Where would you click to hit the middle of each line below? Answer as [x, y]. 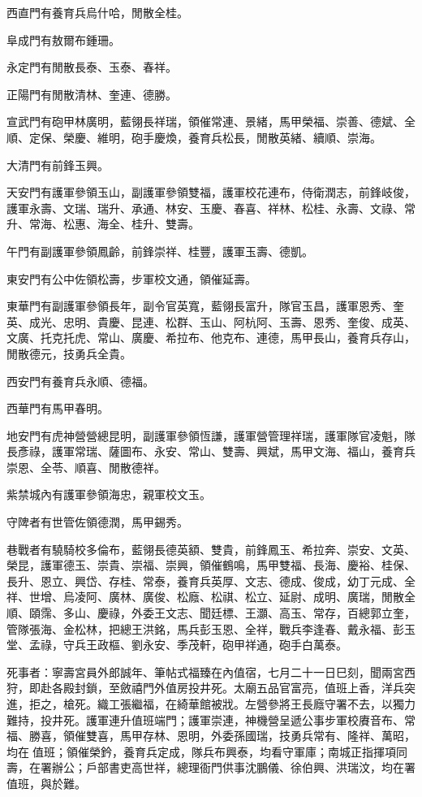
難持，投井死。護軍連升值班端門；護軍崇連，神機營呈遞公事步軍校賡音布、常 [211, 719]
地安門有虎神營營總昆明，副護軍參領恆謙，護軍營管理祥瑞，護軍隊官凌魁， [205, 435]
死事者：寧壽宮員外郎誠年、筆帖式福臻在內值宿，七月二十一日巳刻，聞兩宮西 [211, 671]
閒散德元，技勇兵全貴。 [69, 353]
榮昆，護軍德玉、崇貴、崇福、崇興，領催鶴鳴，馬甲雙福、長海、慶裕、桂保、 [211, 565]
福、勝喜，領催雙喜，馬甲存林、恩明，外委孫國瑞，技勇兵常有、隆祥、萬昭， [211, 736]
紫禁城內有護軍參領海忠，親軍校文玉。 [109, 494]
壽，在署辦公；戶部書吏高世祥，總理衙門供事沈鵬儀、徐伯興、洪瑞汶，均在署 [211, 767]
